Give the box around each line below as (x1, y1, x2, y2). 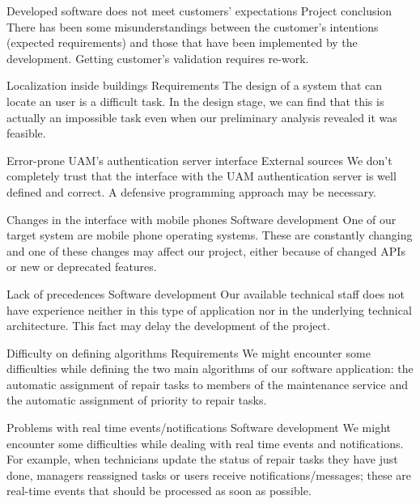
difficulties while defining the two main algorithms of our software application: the (6, 360, 414, 377)
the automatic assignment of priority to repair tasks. (6, 392, 267, 409)
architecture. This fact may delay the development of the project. (6, 317, 330, 334)
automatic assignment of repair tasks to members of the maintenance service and (6, 375, 409, 392)
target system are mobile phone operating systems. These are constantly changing (6, 227, 413, 244)
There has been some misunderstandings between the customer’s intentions (6, 18, 379, 35)
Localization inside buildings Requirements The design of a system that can (6, 77, 383, 94)
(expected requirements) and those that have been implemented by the (6, 34, 358, 51)
